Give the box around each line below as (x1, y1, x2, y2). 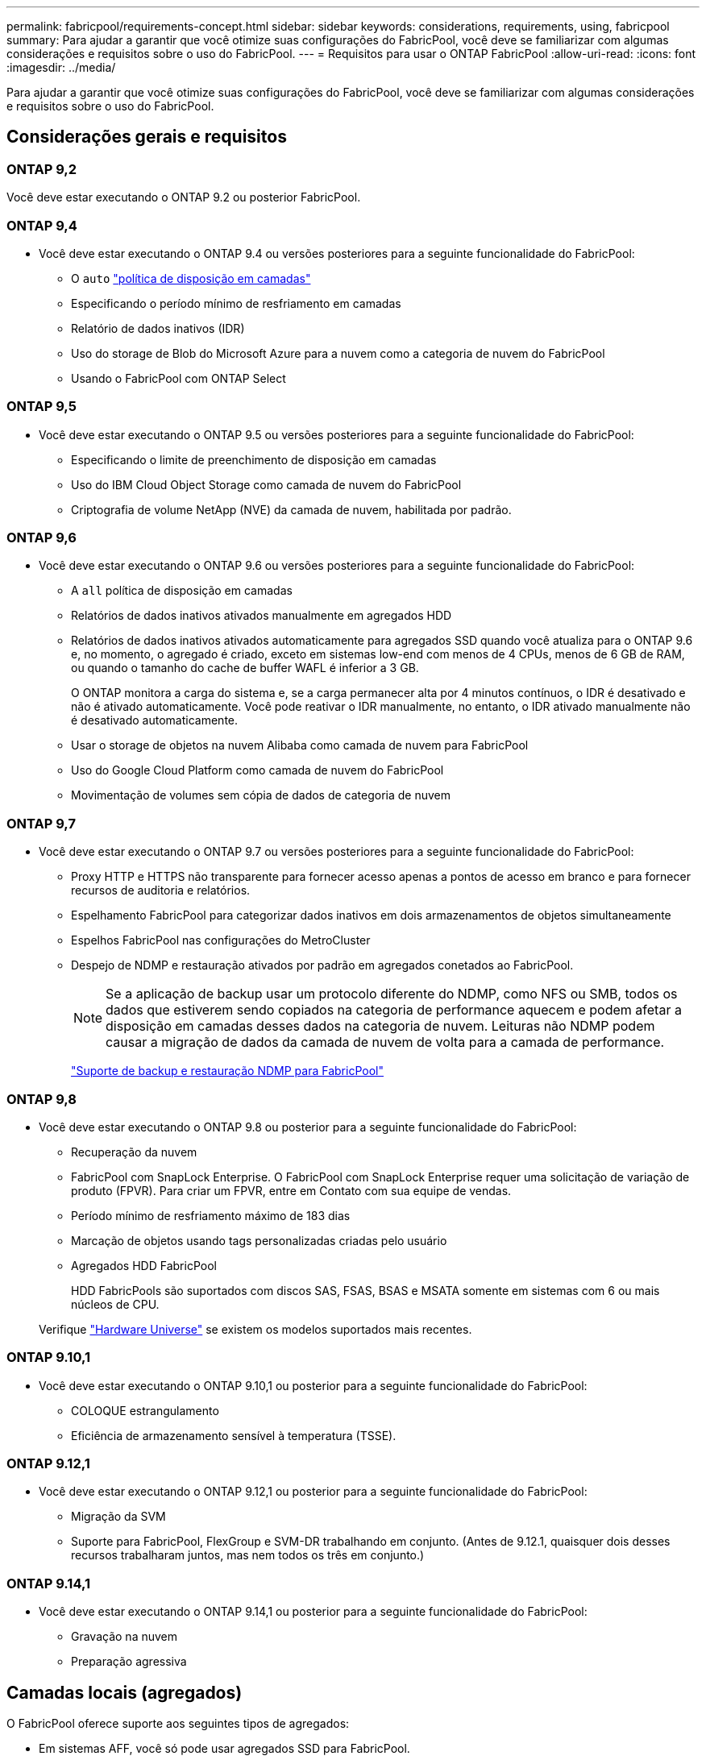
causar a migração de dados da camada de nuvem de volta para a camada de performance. (106, 1034, 665, 1051)
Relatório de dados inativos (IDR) (71, 321, 245, 335)
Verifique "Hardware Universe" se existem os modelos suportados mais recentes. (39, 1322, 472, 1336)
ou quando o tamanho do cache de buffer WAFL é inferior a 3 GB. (71, 661, 419, 675)
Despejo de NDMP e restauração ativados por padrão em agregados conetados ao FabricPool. (71, 958, 574, 973)
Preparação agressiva (71, 1654, 187, 1669)
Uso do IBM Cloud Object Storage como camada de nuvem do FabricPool (71, 477, 462, 492)
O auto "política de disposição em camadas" (71, 271, 311, 285)
